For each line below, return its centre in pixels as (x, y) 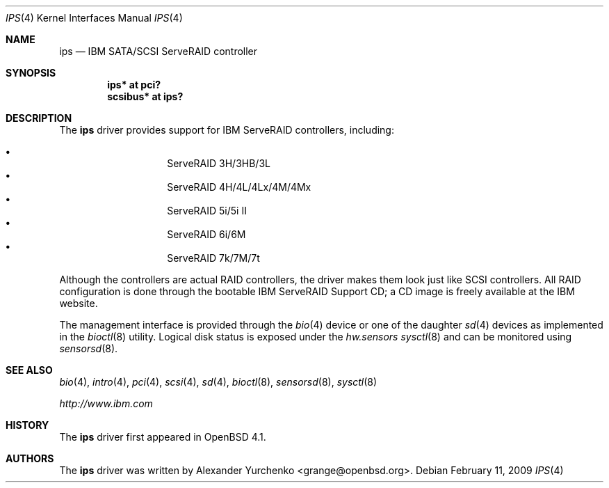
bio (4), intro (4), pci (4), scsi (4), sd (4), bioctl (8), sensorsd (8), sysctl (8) (218, 382)
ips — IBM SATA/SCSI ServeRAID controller (159, 51)
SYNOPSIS (31, 73)
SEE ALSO (29, 370)
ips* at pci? (134, 85)
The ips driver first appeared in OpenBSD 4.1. (163, 437)
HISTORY (27, 425)
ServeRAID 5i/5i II (207, 211)
